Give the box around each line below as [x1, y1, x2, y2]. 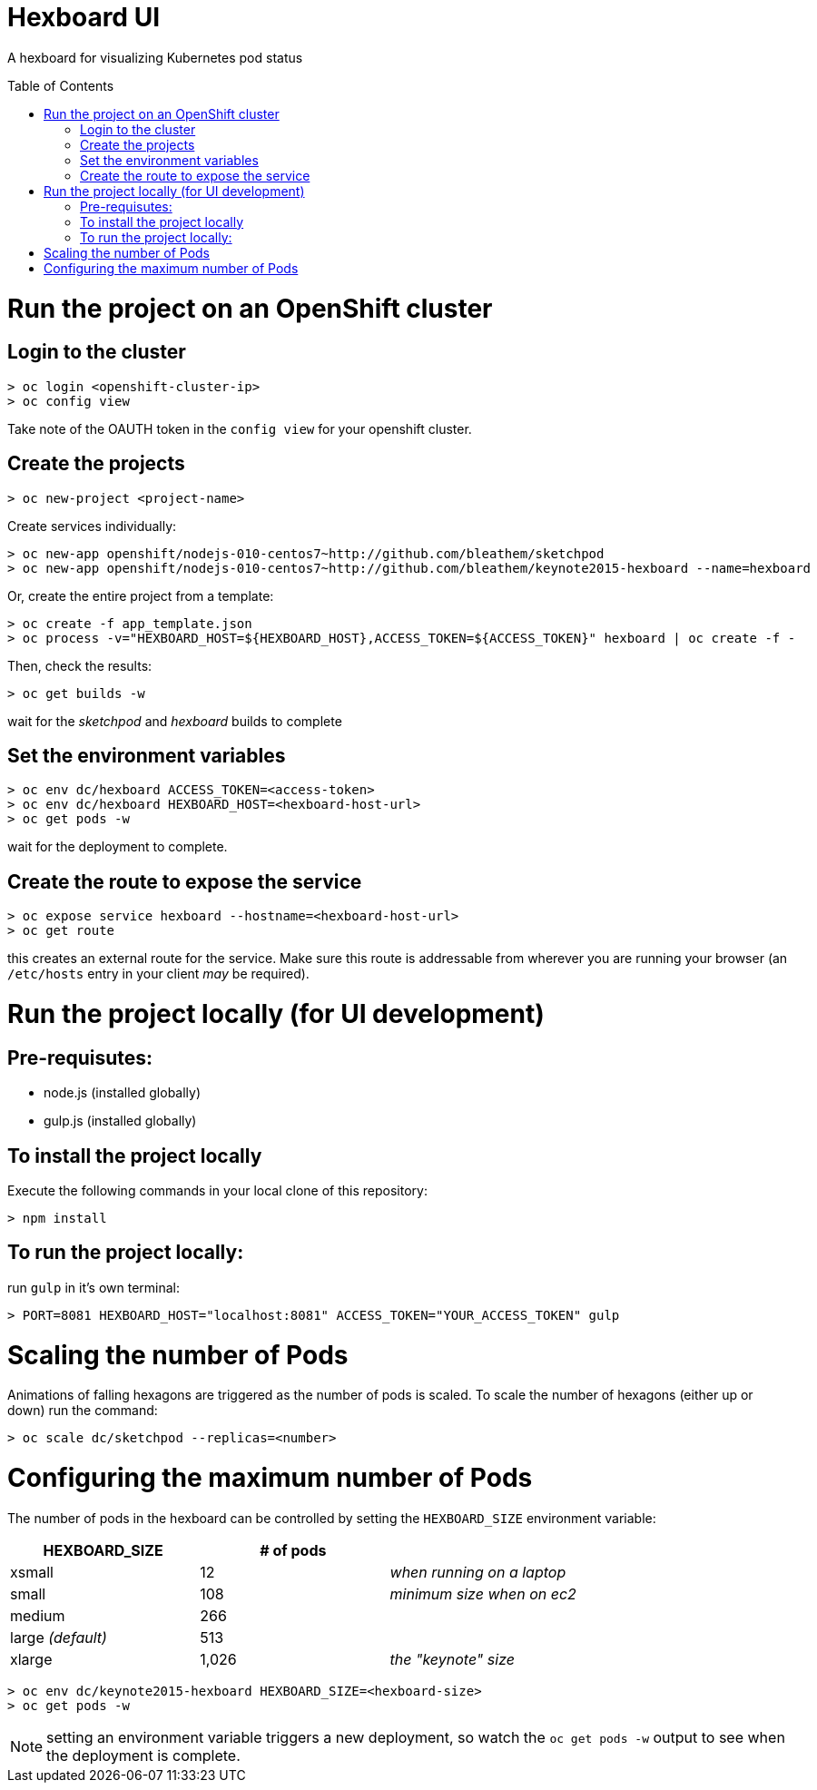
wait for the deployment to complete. [7, 839, 228, 855]
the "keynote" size [389, 1649, 515, 1668]
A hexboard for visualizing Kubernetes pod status [7, 49, 303, 65]
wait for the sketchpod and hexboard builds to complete [7, 713, 342, 729]
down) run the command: [7, 1402, 158, 1419]
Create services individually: [7, 517, 177, 534]
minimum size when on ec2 [389, 1584, 576, 1603]
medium [10, 1606, 65, 1625]
